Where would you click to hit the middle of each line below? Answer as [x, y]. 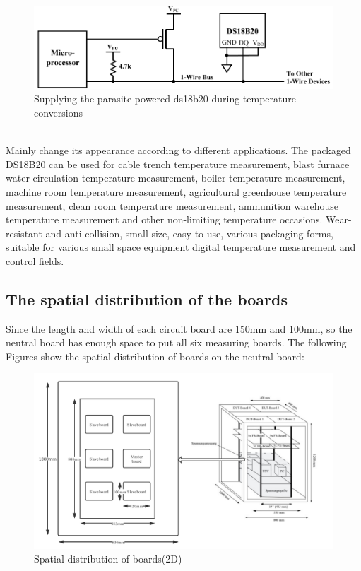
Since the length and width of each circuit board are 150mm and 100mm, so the [179, 328]
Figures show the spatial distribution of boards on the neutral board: [155, 356]
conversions [59, 112]
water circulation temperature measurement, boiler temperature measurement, [176, 178]
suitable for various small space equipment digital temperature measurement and [181, 247]
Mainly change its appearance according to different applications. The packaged [178, 150]
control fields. [35, 260]
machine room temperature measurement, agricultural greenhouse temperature [176, 191]
